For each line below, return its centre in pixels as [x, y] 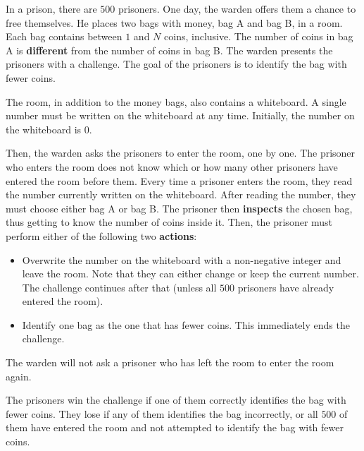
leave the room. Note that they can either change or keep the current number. [190, 273]
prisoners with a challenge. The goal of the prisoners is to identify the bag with [176, 64]
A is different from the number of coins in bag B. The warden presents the [169, 50]
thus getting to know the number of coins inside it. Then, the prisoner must [169, 222]
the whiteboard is [44, 129]
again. [19, 376]
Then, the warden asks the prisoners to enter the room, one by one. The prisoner [181, 153]
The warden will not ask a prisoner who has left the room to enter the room [170, 362]
